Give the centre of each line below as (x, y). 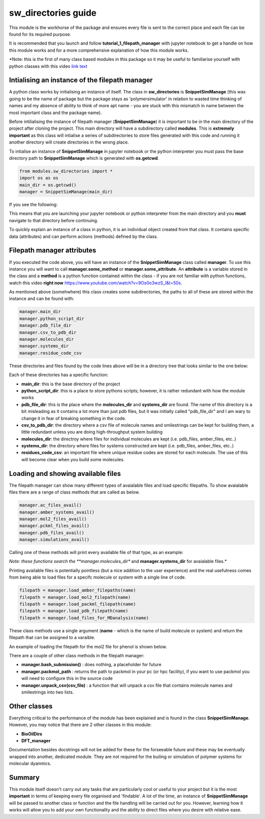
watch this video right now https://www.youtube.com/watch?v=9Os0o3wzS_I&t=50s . (96, 283)
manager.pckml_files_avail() (54, 526)
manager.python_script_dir (52, 319)
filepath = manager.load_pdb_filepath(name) (74, 611)
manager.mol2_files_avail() (53, 519)
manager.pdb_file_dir (45, 325)
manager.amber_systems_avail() (57, 512)
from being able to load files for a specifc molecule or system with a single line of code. (98, 577)
